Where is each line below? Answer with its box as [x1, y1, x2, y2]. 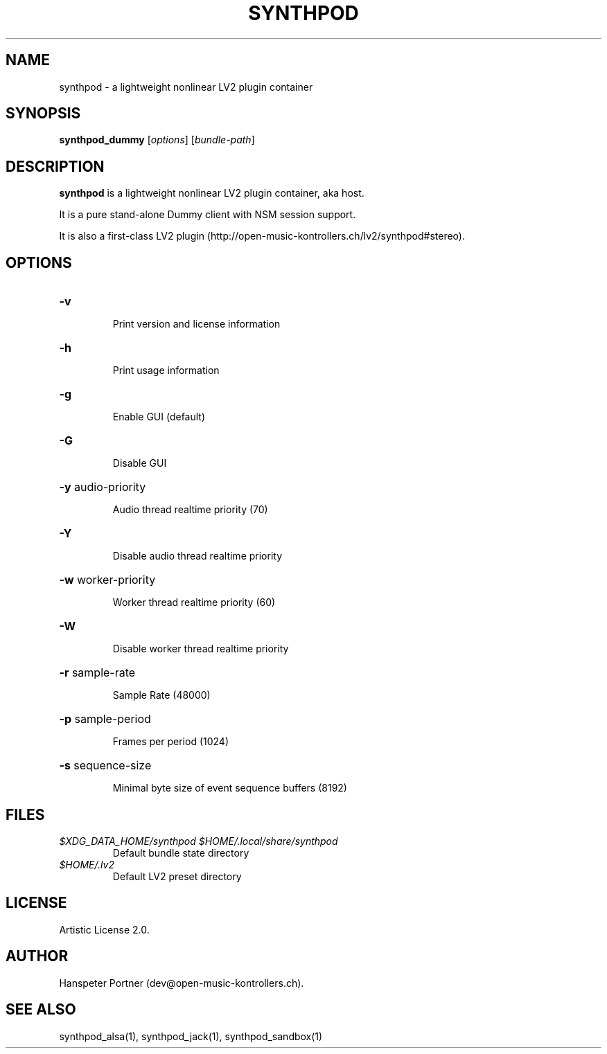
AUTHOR [6, 947, 69, 965]
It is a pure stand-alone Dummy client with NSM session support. [59, 208, 356, 221]
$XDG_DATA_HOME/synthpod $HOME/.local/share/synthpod [59, 834, 338, 847]
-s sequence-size [59, 758, 152, 773]
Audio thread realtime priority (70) [112, 503, 268, 516]
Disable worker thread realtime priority [112, 643, 289, 655]
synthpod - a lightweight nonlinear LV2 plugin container [59, 80, 313, 93]
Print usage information [112, 364, 220, 377]
